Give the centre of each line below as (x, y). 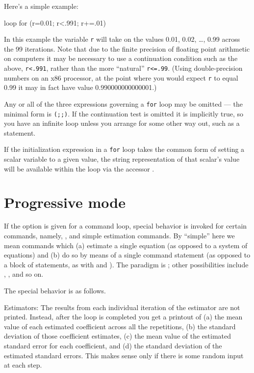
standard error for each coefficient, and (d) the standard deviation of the (113, 345)
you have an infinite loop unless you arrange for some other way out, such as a (122, 123)
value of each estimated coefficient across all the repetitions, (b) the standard (120, 326)
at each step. (23, 365)
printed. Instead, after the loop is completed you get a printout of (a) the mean (123, 317)
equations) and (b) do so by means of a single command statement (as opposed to (127, 255)
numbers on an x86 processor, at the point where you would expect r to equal (121, 77)
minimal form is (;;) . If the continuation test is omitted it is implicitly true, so (124, 113)
